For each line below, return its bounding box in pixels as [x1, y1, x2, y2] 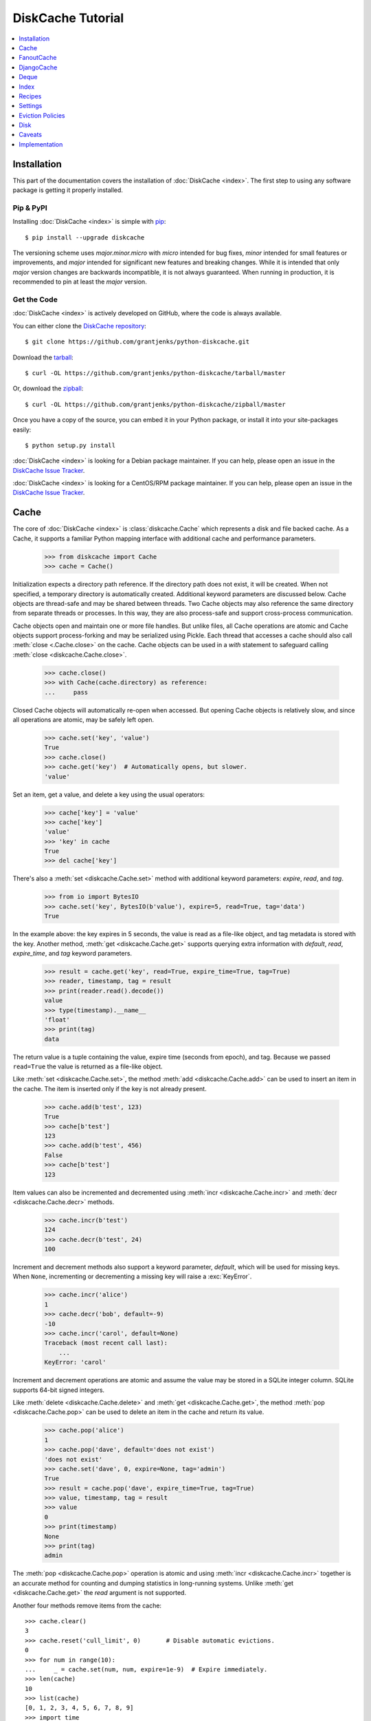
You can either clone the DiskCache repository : [12, 321, 147, 330]
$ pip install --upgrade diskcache [25, 233, 145, 241]
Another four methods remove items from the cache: [12, 1601, 161, 1609]
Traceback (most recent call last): [44, 1339, 168, 1347]
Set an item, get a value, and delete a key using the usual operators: [12, 790, 205, 799]
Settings [19, 102, 43, 110]
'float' [44, 1015, 70, 1024]
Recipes [19, 92, 42, 100]
